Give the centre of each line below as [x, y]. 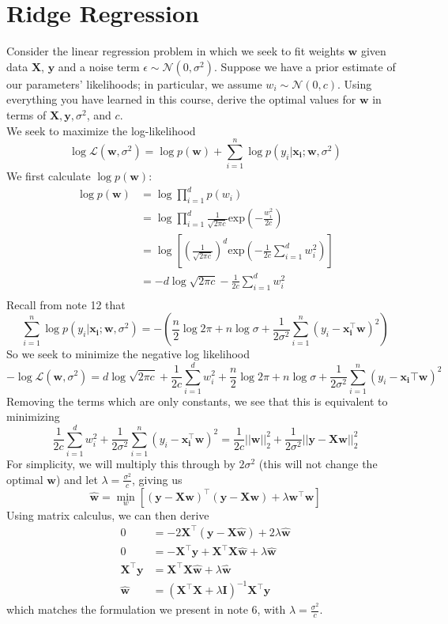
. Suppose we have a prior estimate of [305, 66]
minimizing [33, 416]
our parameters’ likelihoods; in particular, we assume [134, 83]
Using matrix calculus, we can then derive [108, 514]
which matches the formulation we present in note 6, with [146, 609]
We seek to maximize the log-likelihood [101, 130]
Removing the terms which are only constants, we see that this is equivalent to [197, 401]
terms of [26, 114]
